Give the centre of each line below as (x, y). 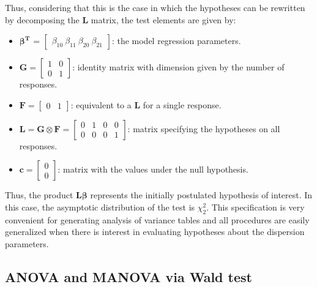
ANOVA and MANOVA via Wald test (129, 276)
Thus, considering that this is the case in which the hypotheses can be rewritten (155, 7)
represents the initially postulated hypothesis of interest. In (201, 195)
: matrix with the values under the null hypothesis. (153, 169)
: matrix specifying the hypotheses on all (204, 128)
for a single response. (182, 104)
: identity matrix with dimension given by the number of (178, 67)
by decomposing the (42, 19)
